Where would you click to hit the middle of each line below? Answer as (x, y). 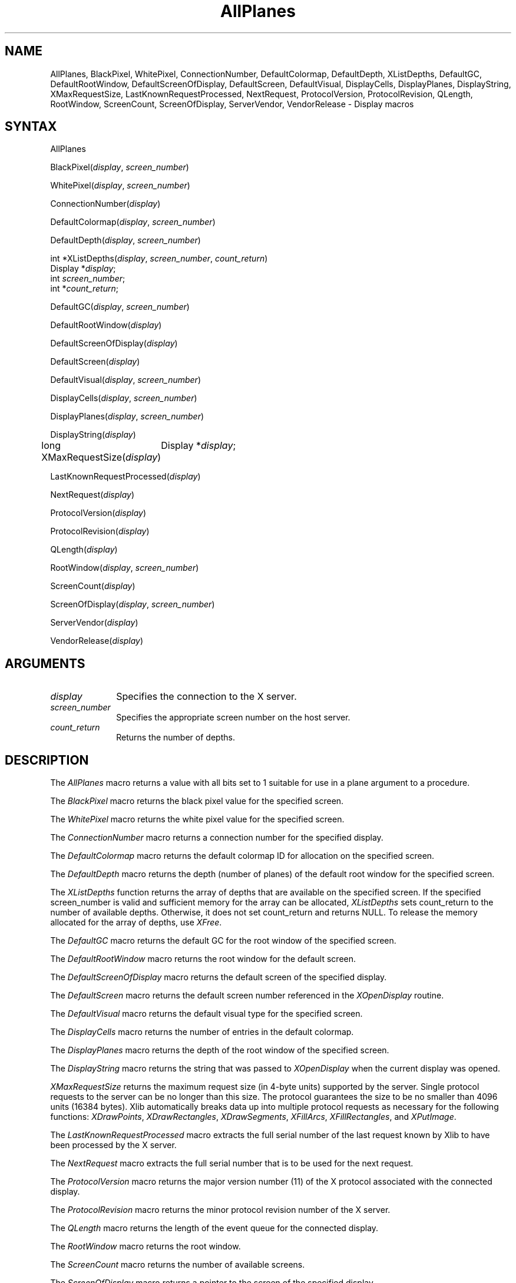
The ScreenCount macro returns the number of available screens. (178, 1265)
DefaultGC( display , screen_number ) (120, 307)
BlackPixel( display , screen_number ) (120, 167)
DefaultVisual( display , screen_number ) (125, 380)
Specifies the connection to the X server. (206, 697)
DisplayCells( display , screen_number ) (124, 398)
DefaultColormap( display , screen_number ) (133, 222)
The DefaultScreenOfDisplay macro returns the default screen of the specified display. (219, 977)
